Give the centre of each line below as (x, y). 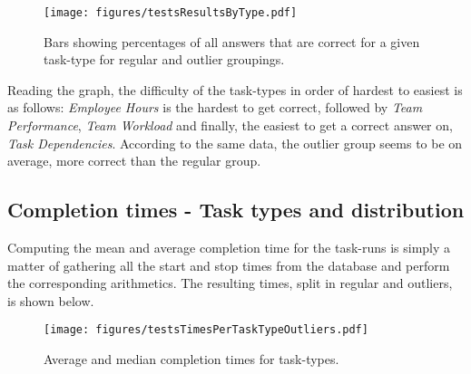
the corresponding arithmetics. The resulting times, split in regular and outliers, (230, 283)
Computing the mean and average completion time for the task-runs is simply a (229, 248)
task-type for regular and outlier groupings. (164, 59)
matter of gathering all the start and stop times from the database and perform (229, 265)
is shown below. (51, 300)
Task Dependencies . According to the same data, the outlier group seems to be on (235, 143)
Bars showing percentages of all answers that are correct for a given (232, 41)
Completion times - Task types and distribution (236, 210)
